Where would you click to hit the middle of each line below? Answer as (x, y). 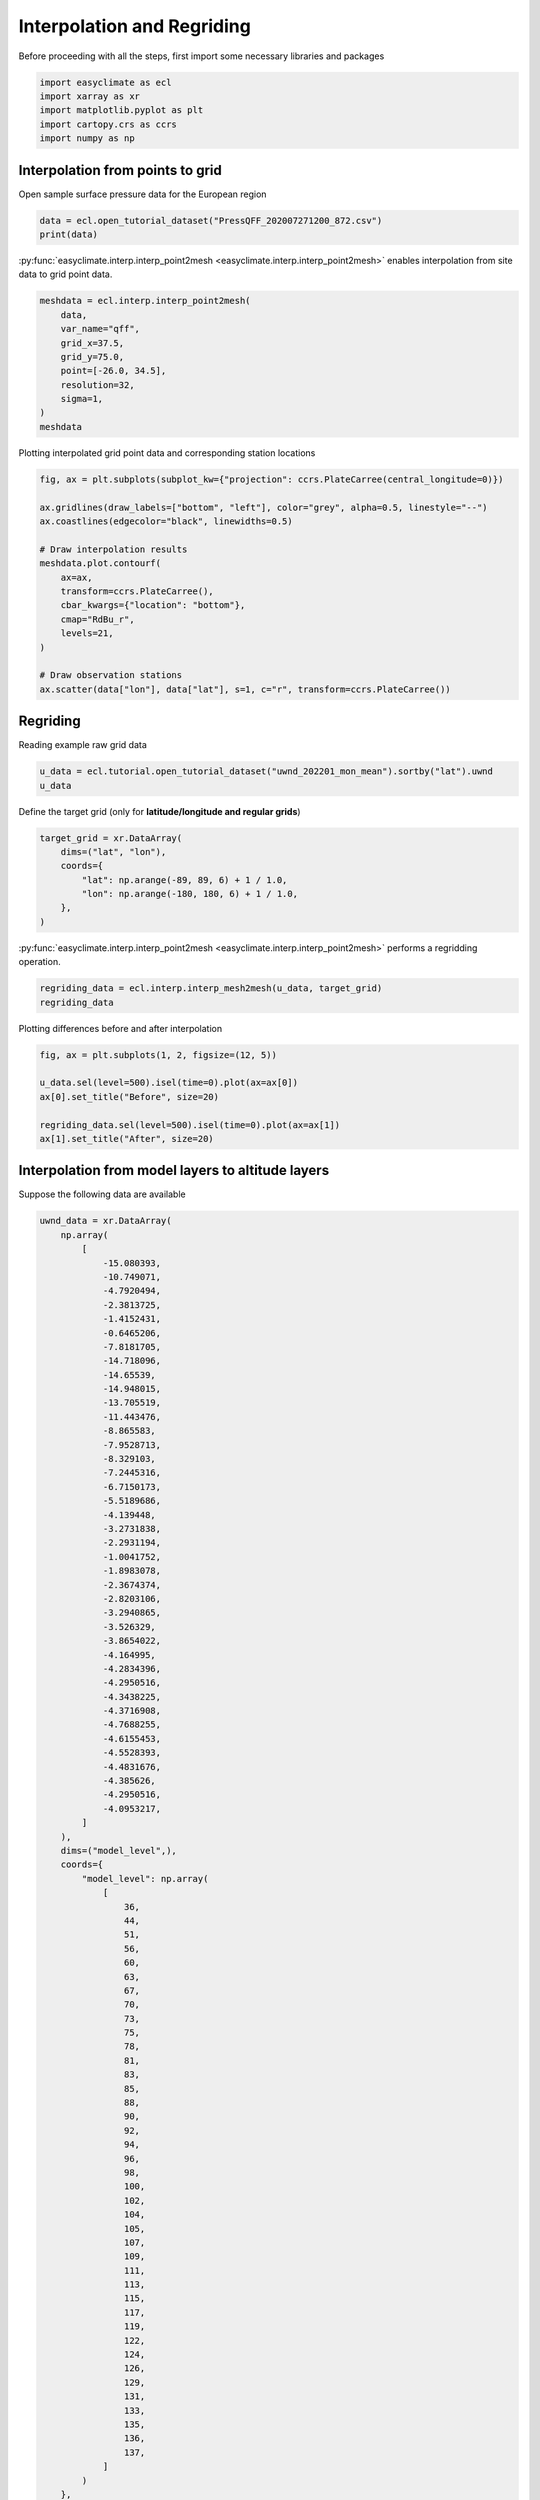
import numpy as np (87, 138)
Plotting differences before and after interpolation (120, 1028)
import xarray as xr (89, 96)
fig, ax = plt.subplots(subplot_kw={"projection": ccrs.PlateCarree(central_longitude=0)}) (271, 479)
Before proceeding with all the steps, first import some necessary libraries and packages (201, 56)
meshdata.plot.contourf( (100, 563)
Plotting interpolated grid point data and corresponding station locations (167, 452)
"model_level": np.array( (145, 1878)
